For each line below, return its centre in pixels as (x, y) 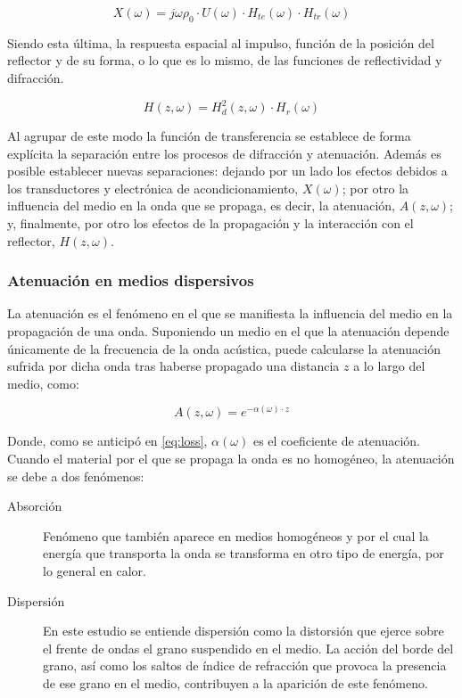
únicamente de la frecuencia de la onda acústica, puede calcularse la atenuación (224, 348)
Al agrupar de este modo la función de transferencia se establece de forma (209, 136)
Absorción (35, 506)
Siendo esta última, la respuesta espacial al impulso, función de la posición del (221, 42)
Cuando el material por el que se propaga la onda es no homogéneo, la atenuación (231, 459)
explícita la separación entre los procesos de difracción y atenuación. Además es (224, 153)
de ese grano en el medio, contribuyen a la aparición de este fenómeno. (235, 682)
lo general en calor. (95, 571)
